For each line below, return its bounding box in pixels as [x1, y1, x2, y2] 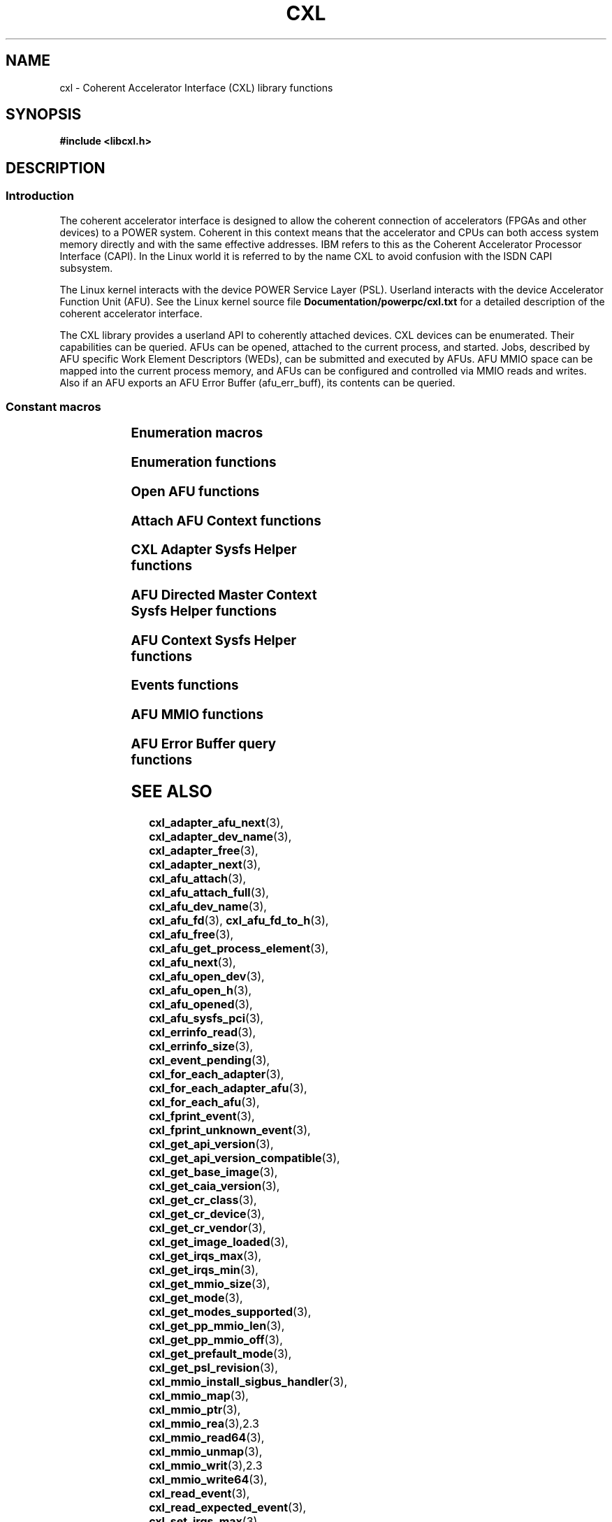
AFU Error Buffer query [131, 735, 277, 752]
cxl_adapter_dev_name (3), [149, 829, 292, 843]
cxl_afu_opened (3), [149, 996, 253, 1011]
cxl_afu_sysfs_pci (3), [149, 1010, 264, 1025]
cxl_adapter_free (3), [149, 843, 258, 857]
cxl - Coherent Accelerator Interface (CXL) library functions [59, 81, 333, 94]
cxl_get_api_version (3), [149, 1136, 274, 1151]
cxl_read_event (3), [149, 1486, 250, 1500]
